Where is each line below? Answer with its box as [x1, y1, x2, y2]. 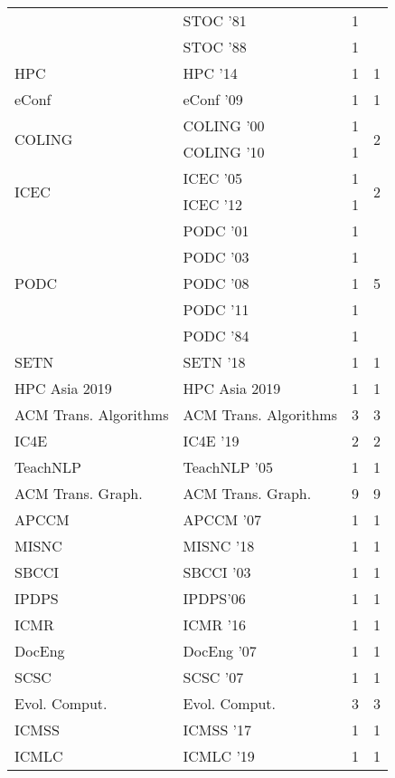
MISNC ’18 [183, 535, 255, 556]
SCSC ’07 [183, 667, 244, 687]
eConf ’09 [183, 89, 243, 110]
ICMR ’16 [183, 614, 247, 635]
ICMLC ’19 [183, 745, 255, 766]
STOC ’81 [183, 10, 247, 31]
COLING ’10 [183, 141, 265, 162]
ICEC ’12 [183, 194, 243, 215]
